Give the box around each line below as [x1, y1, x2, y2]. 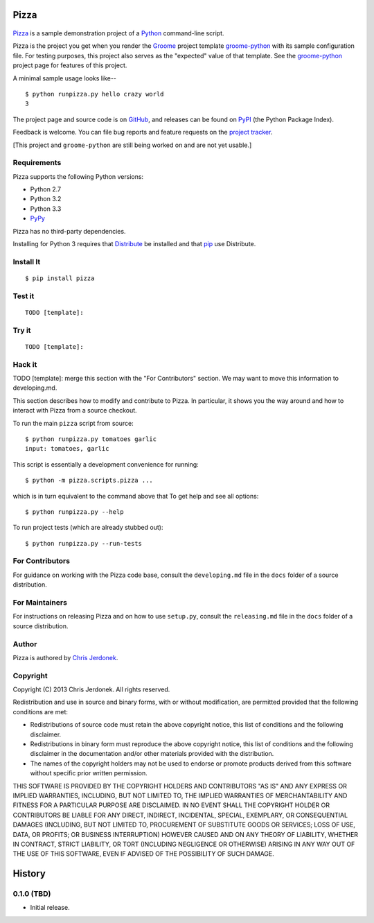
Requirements [12, 158, 62, 168]
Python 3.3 [30, 205, 62, 213]
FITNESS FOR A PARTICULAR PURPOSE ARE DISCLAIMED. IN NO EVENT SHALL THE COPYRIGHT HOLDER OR [12, 801, 330, 809]
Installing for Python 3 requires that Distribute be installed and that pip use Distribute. [12, 240, 256, 248]
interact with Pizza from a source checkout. [12, 406, 138, 415]
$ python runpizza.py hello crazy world [25, 90, 164, 98]
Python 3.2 [30, 195, 62, 203]
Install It [12, 257, 41, 266]
